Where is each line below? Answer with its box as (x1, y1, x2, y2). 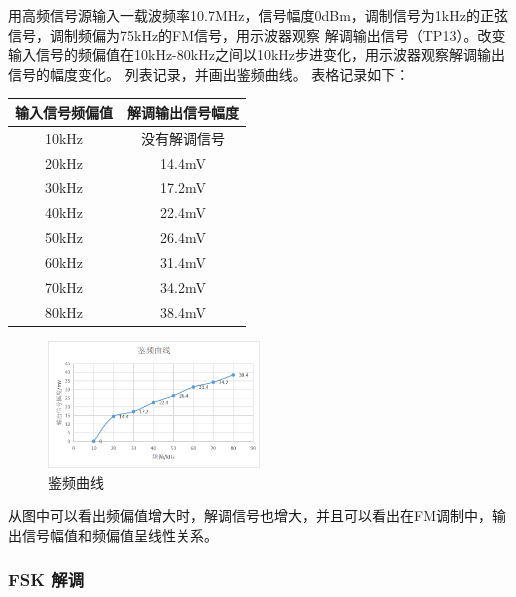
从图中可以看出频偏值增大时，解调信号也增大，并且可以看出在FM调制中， (8, 505, 492, 526)
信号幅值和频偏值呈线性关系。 (21, 524, 218, 545)
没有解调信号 (141, 127, 225, 148)
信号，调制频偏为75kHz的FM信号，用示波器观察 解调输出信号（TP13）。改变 (8, 24, 506, 45)
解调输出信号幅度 (127, 101, 239, 122)
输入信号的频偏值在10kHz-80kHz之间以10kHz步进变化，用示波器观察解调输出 (8, 44, 505, 65)
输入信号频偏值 (15, 101, 113, 122)
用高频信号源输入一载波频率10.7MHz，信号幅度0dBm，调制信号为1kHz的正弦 (8, 5, 508, 25)
